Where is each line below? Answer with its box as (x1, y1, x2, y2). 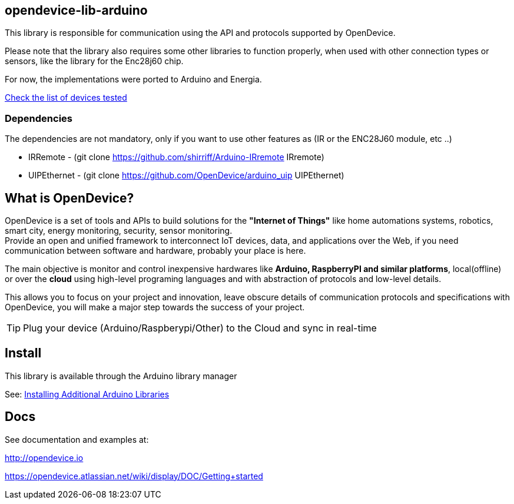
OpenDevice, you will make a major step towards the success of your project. (5, 302, 305, 313)
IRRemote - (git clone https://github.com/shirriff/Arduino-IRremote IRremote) (28, 152, 324, 163)
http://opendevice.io (5, 452, 84, 463)
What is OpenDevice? (5, 190, 134, 205)
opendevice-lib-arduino (5, 3, 148, 18)
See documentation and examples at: (5, 434, 149, 445)
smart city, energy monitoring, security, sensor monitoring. (5, 226, 233, 236)
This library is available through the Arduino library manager (5, 370, 237, 381)
